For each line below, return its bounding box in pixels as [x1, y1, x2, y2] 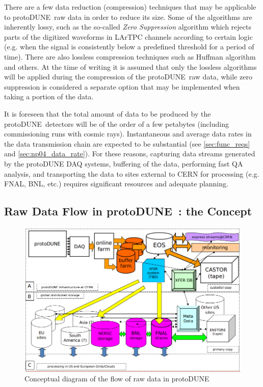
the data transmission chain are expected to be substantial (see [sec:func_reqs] [4, 138, 250, 149]
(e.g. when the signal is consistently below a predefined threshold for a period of [4, 41, 254, 52]
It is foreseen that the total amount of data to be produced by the [4, 108, 211, 119]
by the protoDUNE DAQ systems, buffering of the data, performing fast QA [4, 158, 243, 169]
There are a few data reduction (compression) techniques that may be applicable [4, 2, 256, 12]
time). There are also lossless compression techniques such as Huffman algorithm [4, 51, 256, 62]
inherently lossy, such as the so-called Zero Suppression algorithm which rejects [4, 21, 251, 32]
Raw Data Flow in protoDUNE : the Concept [4, 203, 252, 219]
